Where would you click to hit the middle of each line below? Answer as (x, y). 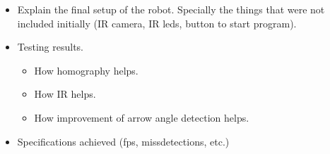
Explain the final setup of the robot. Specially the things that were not (171, 9)
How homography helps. (86, 70)
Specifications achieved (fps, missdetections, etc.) (123, 141)
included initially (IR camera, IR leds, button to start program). (157, 23)
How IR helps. (65, 94)
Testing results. (51, 47)
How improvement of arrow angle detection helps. (142, 117)
